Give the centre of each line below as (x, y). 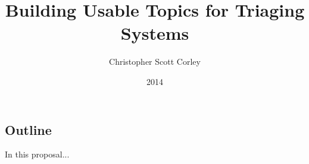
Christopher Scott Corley (155, 61)
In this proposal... (37, 154)
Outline (28, 129)
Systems (155, 33)
